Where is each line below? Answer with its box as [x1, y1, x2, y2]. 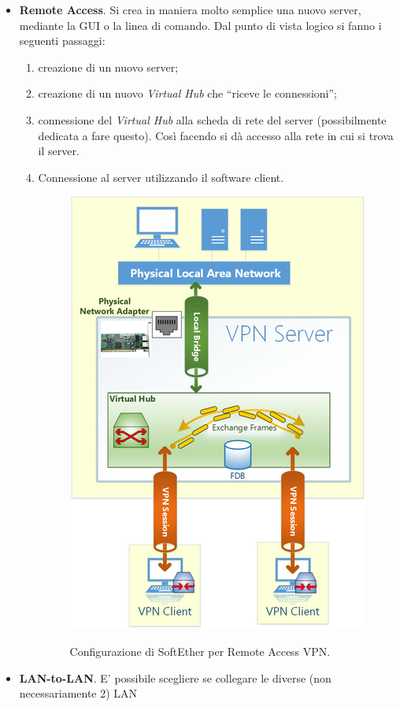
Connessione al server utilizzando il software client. [38, 168, 284, 185]
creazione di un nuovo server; [38, 58, 179, 75]
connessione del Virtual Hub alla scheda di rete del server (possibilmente [38, 111, 387, 128]
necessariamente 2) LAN [19, 685, 138, 701]
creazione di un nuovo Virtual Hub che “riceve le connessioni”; [38, 85, 337, 102]
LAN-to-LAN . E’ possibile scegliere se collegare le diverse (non [19, 669, 331, 686]
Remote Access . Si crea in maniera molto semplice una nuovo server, [19, 2, 361, 17]
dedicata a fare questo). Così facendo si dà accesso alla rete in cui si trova [38, 127, 394, 143]
